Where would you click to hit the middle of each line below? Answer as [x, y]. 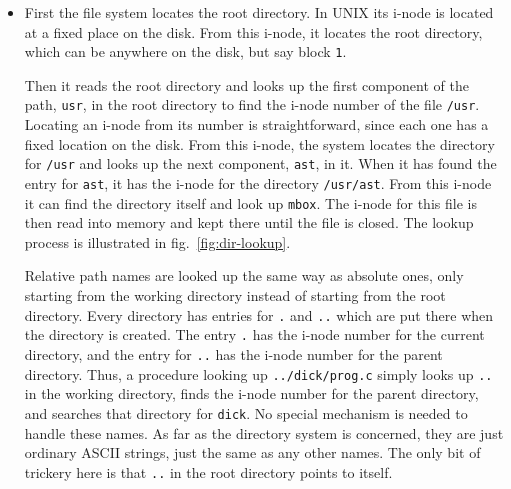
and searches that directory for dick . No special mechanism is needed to [246, 412]
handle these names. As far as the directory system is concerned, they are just [264, 432]
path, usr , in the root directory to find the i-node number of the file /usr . [252, 104]
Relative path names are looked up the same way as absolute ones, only [244, 275]
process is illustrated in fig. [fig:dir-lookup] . [157, 241]
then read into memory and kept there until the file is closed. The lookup [249, 222]
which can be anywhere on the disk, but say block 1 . [185, 51]
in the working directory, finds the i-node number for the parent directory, [251, 393]
